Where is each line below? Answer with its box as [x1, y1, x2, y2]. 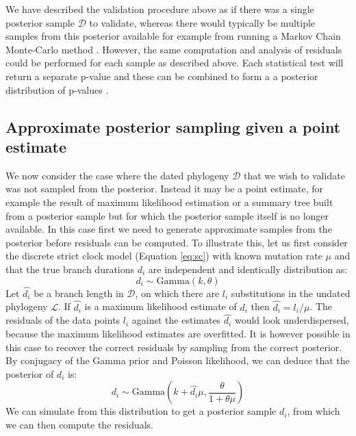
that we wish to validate [244, 168, 345, 182]
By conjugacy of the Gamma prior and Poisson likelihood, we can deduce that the [5, 353, 350, 368]
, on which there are [135, 285, 220, 300]
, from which [287, 404, 340, 418]
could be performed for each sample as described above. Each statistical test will [5, 55, 344, 70]
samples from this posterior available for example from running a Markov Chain [5, 29, 341, 43]
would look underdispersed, [234, 313, 349, 327]
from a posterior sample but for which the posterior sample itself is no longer [5, 208, 329, 222]
